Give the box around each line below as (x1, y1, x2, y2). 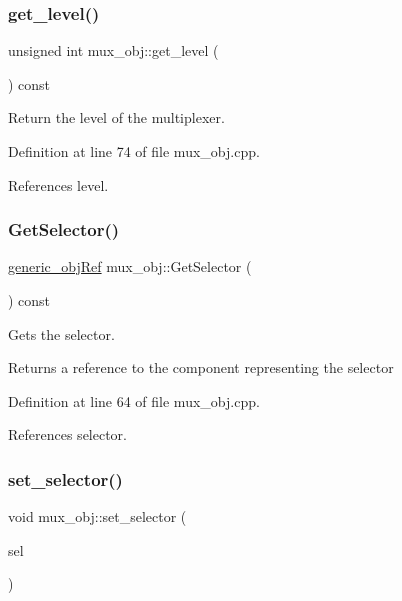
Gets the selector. (8, 323, 115, 344)
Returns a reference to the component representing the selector (8, 357, 394, 378)
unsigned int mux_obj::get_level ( (8, 40, 219, 61)
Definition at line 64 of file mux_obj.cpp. (8, 390, 260, 411)
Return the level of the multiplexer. (8, 107, 225, 128)
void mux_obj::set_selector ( (8, 506, 187, 527)
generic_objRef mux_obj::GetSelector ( (8, 256, 252, 277)
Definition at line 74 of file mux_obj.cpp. (8, 141, 260, 161)
